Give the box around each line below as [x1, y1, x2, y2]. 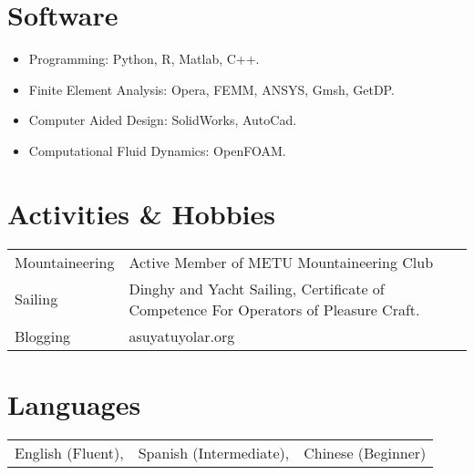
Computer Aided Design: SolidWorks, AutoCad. [28, 110, 297, 129]
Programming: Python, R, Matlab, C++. [28, 49, 260, 68]
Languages [7, 385, 141, 422]
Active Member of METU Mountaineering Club [129, 251, 434, 273]
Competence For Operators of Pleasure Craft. [129, 298, 420, 320]
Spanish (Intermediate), [138, 441, 290, 463]
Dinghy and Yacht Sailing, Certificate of [129, 277, 385, 299]
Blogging [15, 325, 71, 346]
